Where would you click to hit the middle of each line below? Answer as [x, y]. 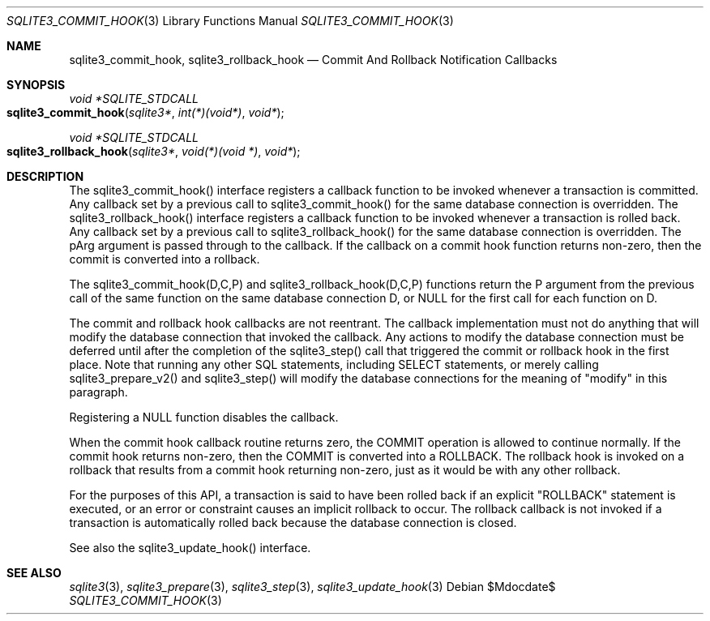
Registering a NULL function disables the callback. [204, 417]
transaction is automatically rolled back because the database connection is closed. [293, 522]
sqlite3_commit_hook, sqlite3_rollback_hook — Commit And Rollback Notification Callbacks [313, 60]
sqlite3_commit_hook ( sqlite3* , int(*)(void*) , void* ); [145, 112]
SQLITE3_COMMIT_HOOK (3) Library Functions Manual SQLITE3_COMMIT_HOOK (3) [230, 21]
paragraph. [98, 392]
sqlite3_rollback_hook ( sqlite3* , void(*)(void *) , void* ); [154, 151]
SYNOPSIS [36, 85]
